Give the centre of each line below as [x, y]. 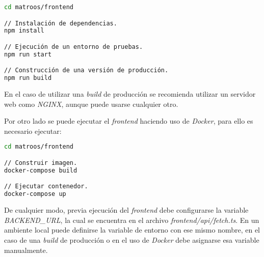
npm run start [28, 54]
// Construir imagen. [41, 163]
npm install [24, 31]
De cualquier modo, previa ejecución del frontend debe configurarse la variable [126, 210]
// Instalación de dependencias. [61, 23]
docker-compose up [35, 194]
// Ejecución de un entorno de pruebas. [74, 47]
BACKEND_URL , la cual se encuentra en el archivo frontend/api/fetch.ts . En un [132, 220]
